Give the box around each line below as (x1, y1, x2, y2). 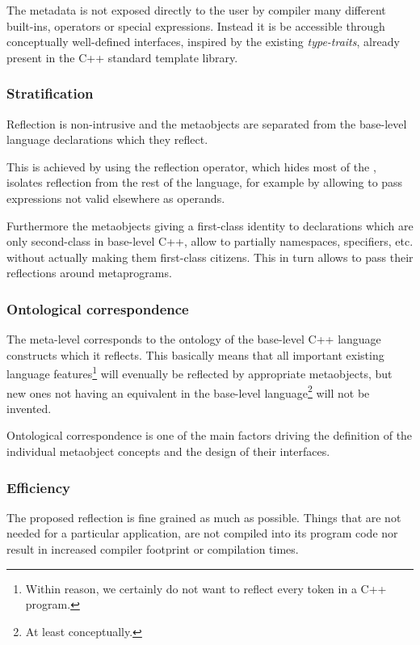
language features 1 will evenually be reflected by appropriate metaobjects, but (6, 363, 393, 382)
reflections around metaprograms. (6, 264, 172, 281)
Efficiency (6, 477, 70, 497)
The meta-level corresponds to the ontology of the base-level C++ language (6, 331, 381, 348)
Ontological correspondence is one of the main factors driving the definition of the (6, 427, 413, 444)
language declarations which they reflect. (6, 131, 208, 148)
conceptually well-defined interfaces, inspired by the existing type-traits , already (6, 33, 400, 50)
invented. (6, 399, 52, 416)
